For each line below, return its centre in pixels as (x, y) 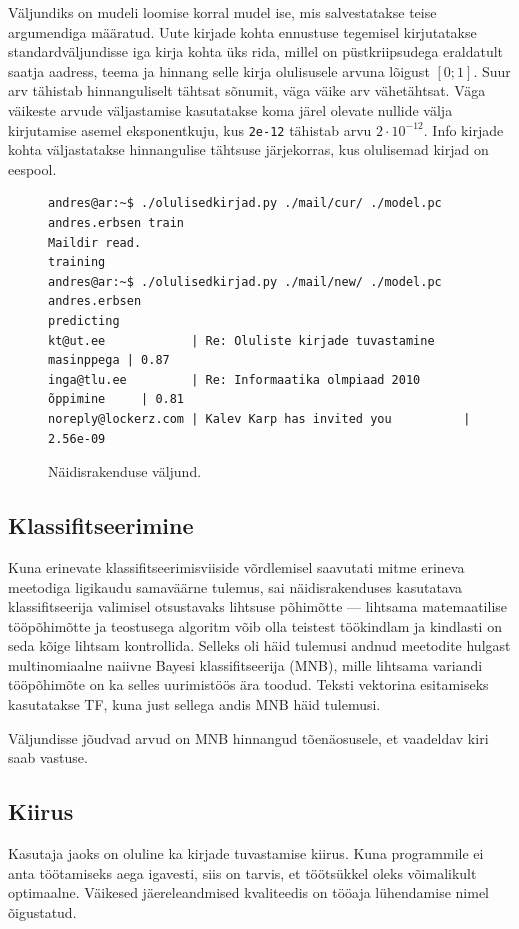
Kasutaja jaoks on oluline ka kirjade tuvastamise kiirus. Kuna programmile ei (246, 853)
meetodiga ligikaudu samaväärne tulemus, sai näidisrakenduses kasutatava (235, 586)
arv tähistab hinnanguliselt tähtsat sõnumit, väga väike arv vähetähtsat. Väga (247, 90)
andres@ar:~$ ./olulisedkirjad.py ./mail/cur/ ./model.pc (245, 203)
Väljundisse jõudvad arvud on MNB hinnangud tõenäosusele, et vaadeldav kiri (248, 737)
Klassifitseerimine (101, 525)
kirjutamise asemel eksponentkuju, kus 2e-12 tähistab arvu (190, 129)
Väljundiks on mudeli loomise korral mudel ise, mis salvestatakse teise (222, 12)
